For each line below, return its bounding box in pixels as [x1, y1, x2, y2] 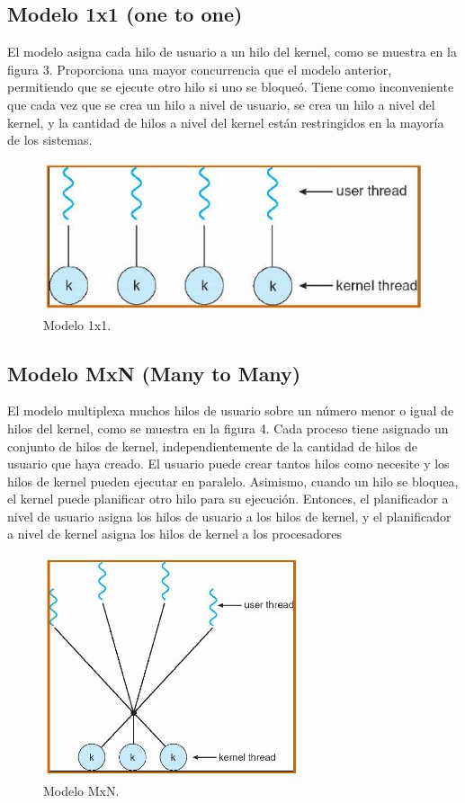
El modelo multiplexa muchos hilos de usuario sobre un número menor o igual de [7, 401, 454, 420]
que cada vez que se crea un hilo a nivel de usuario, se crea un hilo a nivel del [7, 94, 435, 113]
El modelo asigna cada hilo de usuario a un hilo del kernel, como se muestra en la [7, 42, 457, 61]
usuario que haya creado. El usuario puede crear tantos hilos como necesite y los [7, 454, 450, 473]
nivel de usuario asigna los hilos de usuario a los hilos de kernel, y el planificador [7, 506, 452, 525]
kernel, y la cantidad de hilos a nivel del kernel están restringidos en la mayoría [7, 112, 444, 131]
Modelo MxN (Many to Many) [7, 359, 301, 387]
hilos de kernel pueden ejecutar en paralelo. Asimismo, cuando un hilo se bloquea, [7, 471, 459, 490]
